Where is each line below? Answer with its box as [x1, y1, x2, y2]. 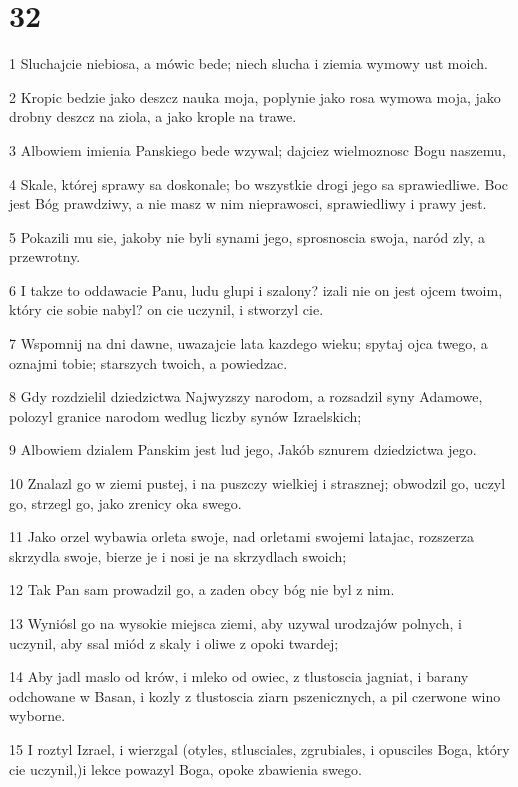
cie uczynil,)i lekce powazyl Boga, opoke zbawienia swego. [9, 758, 362, 779]
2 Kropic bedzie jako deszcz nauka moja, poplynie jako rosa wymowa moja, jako [9, 86, 501, 107]
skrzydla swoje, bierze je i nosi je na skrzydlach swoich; [9, 545, 347, 566]
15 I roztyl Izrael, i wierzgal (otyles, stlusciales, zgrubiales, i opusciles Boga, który [9, 738, 510, 759]
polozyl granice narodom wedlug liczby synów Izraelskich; [9, 405, 362, 426]
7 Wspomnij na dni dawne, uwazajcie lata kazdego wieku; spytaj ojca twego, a [9, 333, 488, 354]
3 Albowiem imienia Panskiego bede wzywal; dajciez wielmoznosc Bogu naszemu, [9, 139, 506, 160]
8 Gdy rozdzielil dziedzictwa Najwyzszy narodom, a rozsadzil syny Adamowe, [9, 386, 483, 407]
